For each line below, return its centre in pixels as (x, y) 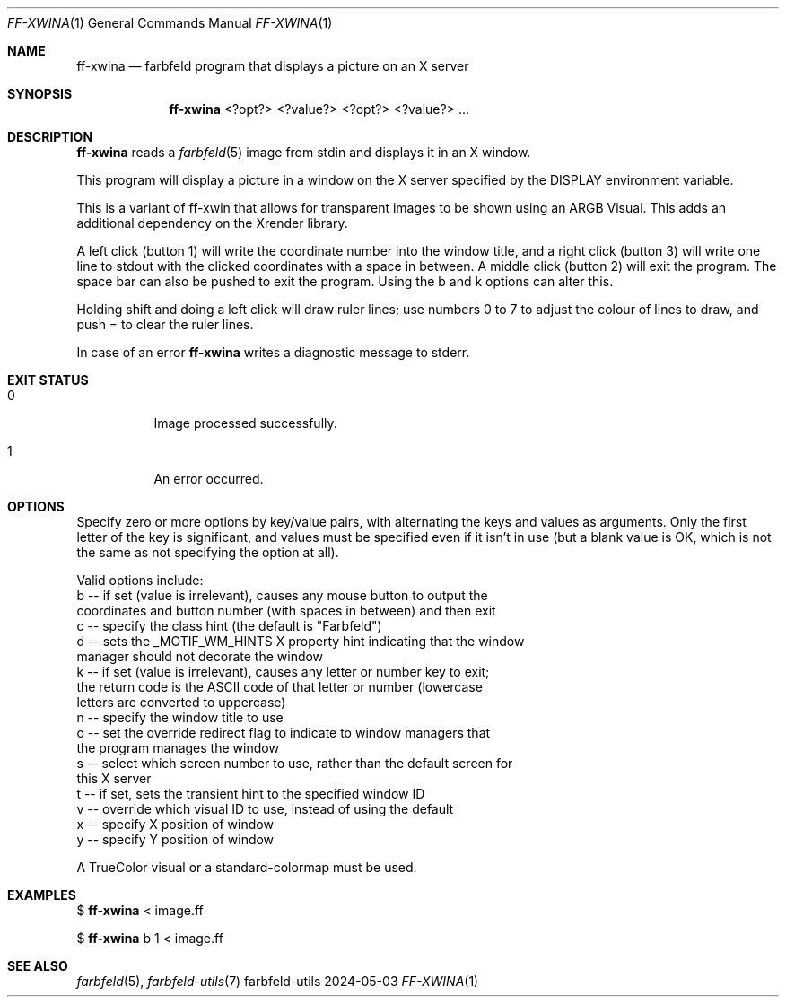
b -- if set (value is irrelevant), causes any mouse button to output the (282, 595)
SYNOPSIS (40, 94)
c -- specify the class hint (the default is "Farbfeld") (229, 626)
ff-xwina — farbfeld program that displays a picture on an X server (273, 66)
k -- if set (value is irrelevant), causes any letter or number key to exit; (283, 672)
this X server (114, 778)
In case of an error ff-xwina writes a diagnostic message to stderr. (273, 352)
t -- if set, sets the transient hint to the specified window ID (251, 794)
